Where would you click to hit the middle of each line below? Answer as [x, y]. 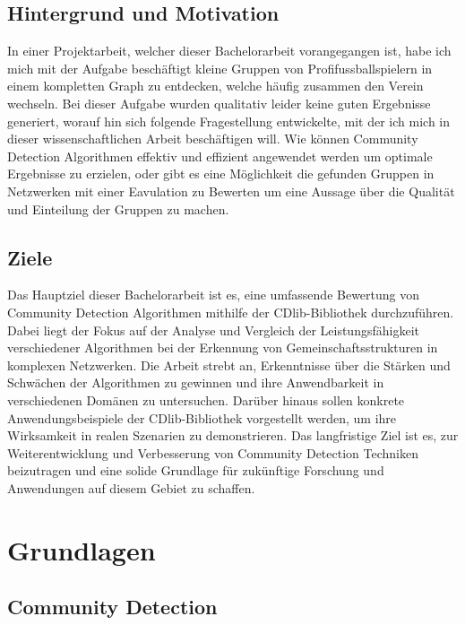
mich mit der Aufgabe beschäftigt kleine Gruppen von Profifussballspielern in [220, 68]
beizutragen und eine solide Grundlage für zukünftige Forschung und [196, 470]
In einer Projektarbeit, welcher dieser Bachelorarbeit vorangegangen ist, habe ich [229, 51]
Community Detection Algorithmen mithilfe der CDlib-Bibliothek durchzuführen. [231, 312]
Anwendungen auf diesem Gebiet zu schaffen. [131, 487]
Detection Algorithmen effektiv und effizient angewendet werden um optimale [220, 156]
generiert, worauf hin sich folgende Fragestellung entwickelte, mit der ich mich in [229, 121]
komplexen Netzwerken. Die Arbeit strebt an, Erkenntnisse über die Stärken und [229, 365]
